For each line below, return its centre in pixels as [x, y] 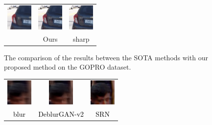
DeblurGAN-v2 [61, 113]
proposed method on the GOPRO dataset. [68, 67]
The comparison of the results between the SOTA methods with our [106, 57]
